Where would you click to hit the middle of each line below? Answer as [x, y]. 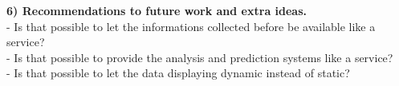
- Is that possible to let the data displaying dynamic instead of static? [178, 73]
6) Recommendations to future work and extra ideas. [157, 10]
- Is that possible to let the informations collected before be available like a [191, 26]
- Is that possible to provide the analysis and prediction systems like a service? [200, 57]
